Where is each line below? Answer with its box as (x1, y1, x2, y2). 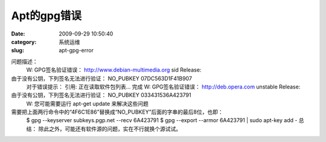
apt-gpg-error (59, 47, 94, 54)
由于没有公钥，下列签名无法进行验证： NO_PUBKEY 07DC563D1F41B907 (11, 75, 193, 82)
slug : (11, 47, 24, 54)
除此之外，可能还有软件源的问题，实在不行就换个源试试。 (38, 125, 181, 132)
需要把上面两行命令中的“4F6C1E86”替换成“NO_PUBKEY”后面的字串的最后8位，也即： (11, 108, 223, 116)
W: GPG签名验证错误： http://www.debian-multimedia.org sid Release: (26, 66, 202, 73)
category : (11, 38, 37, 45)
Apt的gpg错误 (11, 9, 81, 22)
